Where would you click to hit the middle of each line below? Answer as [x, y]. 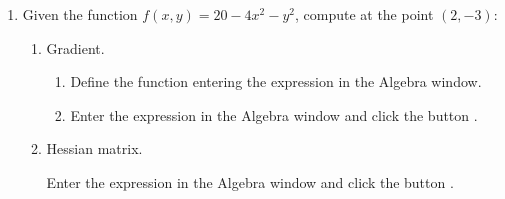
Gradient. [75, 47]
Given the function [80, 14]
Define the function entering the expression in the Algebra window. [276, 81]
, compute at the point [364, 14]
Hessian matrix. [94, 148]
